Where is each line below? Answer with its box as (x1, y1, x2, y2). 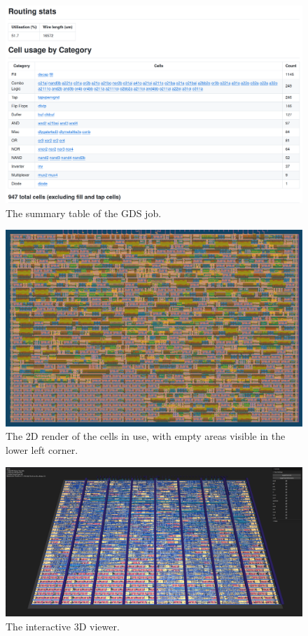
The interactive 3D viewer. (6, 618, 120, 633)
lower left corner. (6, 443, 78, 457)
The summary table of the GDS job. (6, 205, 162, 220)
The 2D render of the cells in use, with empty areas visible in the (6, 429, 286, 443)
